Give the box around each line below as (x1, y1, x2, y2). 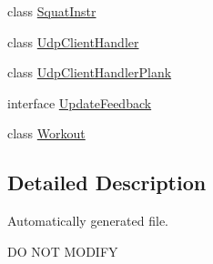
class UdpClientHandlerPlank (7, 63, 172, 82)
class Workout (7, 124, 86, 143)
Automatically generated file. (7, 211, 168, 230)
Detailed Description (7, 168, 207, 197)
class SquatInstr (7, 2, 96, 20)
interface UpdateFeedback (7, 93, 152, 112)
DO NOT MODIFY (7, 241, 118, 260)
